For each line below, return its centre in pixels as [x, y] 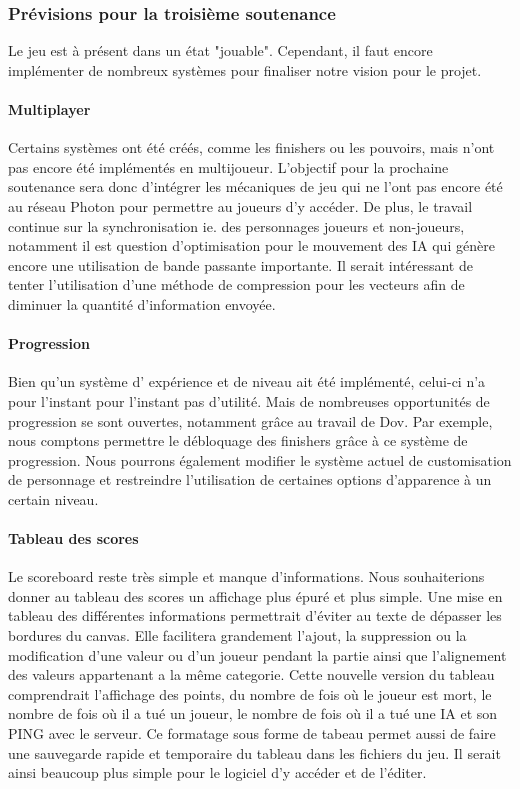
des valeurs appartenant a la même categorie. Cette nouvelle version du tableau [251, 674]
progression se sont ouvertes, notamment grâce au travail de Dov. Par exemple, [250, 420]
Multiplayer [49, 109]
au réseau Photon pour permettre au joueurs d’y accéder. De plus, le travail [240, 205]
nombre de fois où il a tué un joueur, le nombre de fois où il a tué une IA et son [253, 713]
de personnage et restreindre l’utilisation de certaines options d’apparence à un [250, 479]
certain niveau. [53, 498]
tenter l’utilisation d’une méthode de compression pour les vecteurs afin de [236, 284]
